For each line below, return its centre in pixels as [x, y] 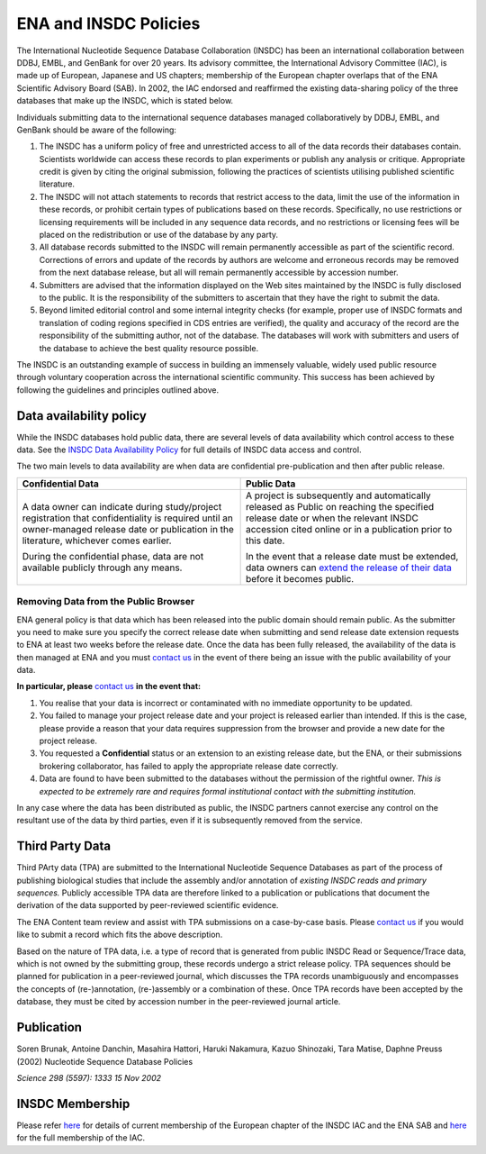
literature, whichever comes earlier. [97, 541]
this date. [265, 541]
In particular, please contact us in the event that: [109, 686]
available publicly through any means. [102, 568]
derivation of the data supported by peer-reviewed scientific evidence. [148, 905]
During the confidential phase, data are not [113, 556]
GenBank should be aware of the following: [97, 130]
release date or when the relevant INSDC [332, 518]
